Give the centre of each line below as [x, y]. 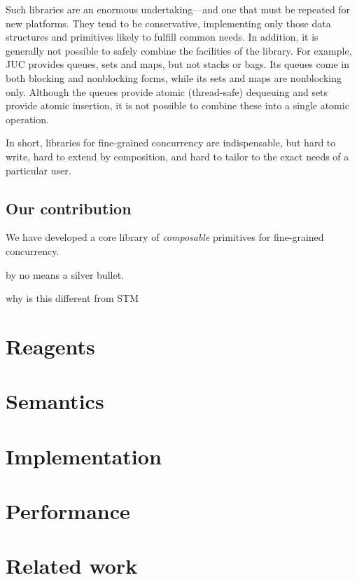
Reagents [50, 346]
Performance [68, 511]
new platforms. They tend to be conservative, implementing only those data [168, 23]
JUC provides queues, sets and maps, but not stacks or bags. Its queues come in [177, 64]
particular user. [38, 170]
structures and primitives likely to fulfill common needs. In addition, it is [162, 37]
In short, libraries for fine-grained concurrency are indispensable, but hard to [171, 143]
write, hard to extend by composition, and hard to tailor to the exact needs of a [177, 156]
